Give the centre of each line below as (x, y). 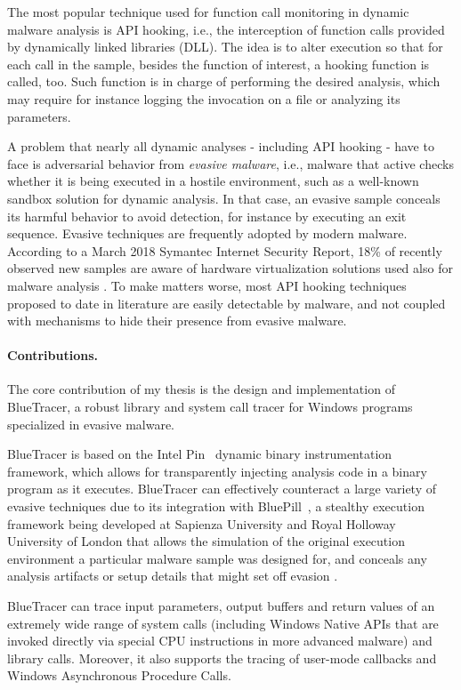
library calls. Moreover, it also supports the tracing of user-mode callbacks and (222, 658)
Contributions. (53, 355)
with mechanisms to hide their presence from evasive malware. (177, 321)
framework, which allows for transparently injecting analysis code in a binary (217, 471)
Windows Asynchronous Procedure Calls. (119, 675)
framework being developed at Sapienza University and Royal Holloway (202, 523)
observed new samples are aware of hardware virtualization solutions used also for (230, 268)
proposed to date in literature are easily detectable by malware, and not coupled (226, 303)
